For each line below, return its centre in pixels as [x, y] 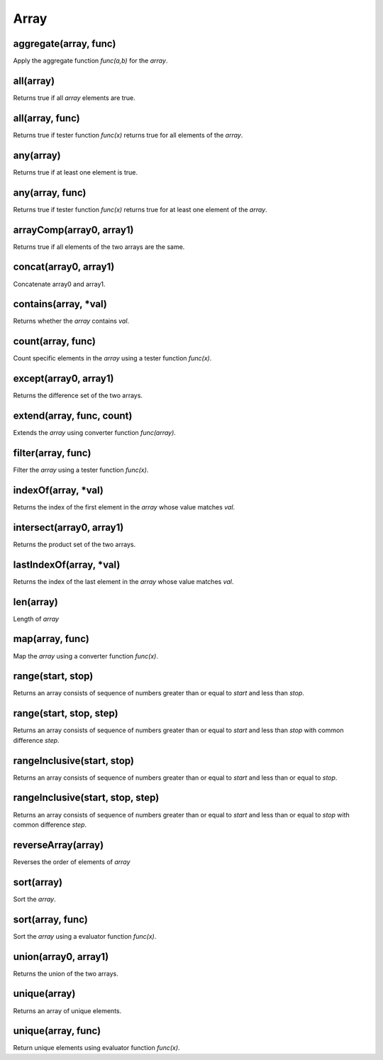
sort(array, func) [50, 919]
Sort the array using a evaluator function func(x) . [85, 936]
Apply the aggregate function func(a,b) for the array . [90, 61]
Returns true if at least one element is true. [76, 172]
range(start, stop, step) [66, 713]
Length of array [36, 619]
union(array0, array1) [61, 957]
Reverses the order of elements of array [72, 861]
